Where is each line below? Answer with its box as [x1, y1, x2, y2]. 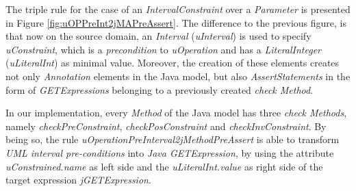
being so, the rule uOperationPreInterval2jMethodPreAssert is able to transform [5, 132, 340, 147]
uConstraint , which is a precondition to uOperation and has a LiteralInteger [5, 42, 321, 56]
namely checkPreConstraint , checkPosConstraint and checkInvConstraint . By [5, 118, 327, 133]
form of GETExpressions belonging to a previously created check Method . [5, 82, 314, 97]
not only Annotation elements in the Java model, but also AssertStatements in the [5, 68, 351, 83]
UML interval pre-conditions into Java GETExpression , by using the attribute [5, 145, 334, 160]
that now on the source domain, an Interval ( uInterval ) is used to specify [5, 29, 311, 43]
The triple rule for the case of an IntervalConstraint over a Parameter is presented [5, 2, 351, 16]
